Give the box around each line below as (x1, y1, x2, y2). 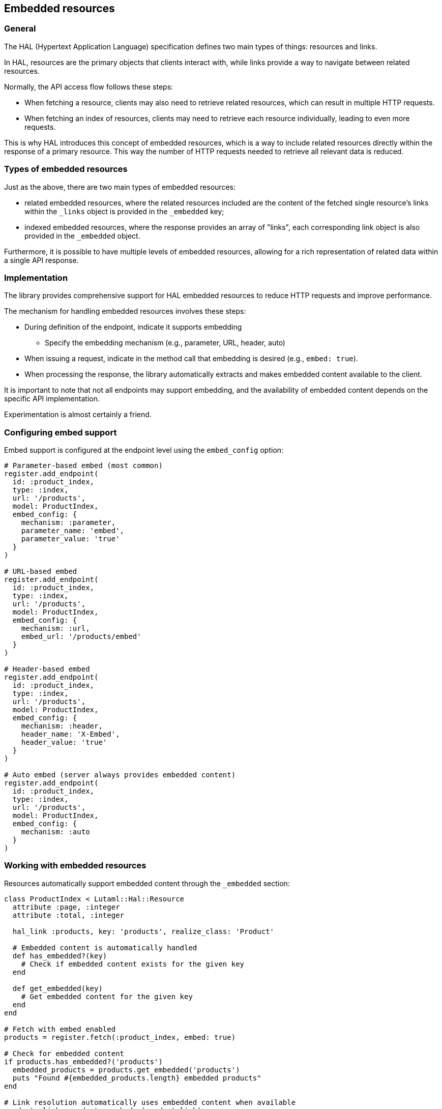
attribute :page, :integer (12, 902, 120, 911)
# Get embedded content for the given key (21, 992, 193, 1001)
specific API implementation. (4, 394, 100, 403)
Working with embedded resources (4, 860, 146, 871)
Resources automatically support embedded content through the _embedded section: (4, 879, 290, 888)
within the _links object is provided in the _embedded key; (24, 207, 224, 216)
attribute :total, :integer (12, 911, 125, 919)
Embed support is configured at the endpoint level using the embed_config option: (4, 446, 284, 455)
